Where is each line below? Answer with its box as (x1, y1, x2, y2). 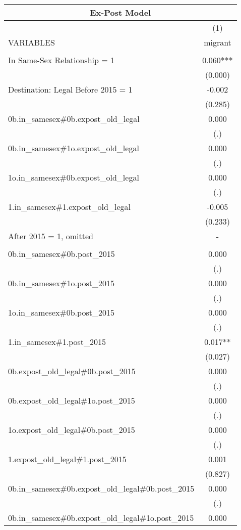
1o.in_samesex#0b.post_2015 (8, 306, 114, 318)
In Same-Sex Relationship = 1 (8, 54, 114, 66)
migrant (204, 36, 231, 48)
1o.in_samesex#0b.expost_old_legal (8, 171, 139, 183)
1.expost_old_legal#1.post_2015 (8, 453, 127, 465)
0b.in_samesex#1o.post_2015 (8, 277, 114, 289)
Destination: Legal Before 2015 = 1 (8, 83, 133, 95)
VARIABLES (8, 36, 55, 48)
